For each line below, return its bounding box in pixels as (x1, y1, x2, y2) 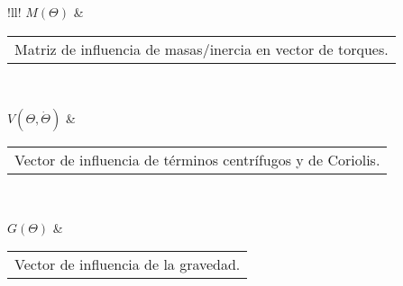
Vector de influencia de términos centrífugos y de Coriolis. (14, 149, 380, 171)
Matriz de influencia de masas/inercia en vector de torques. (14, 38, 389, 59)
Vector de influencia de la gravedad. (14, 254, 241, 275)
